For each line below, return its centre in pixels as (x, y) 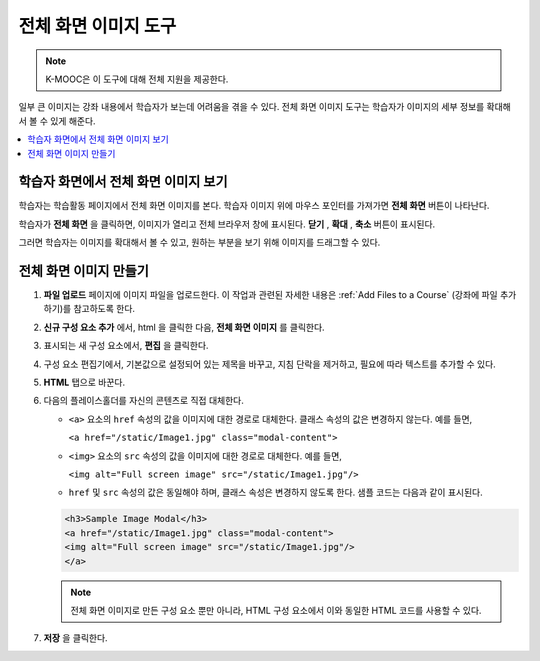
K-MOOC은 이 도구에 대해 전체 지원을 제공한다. (137, 79)
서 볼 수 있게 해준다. (57, 121)
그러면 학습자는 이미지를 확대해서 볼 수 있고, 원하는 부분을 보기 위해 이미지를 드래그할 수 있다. (199, 242)
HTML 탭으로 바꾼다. (84, 382)
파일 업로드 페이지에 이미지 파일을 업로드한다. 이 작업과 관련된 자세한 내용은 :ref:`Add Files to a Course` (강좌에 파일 (271, 295)
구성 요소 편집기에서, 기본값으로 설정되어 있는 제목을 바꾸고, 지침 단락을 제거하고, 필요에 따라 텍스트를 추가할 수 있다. (270, 364)
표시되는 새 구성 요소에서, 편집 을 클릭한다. (126, 346)
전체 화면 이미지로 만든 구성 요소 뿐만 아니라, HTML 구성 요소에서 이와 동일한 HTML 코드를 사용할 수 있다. (276, 610)
